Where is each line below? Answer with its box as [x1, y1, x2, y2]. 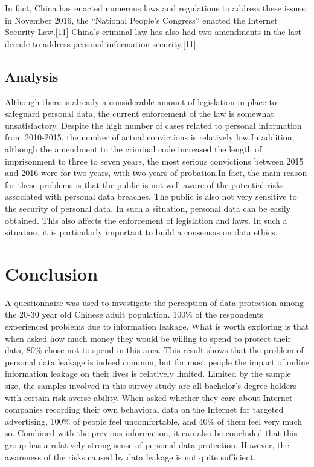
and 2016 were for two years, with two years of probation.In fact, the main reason [5, 166, 307, 179]
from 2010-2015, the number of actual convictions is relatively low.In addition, [5, 131, 295, 143]
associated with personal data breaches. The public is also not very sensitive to [5, 190, 297, 203]
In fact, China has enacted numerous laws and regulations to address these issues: [5, 2, 307, 14]
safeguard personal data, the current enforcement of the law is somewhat [5, 107, 274, 120]
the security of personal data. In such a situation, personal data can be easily [5, 201, 291, 214]
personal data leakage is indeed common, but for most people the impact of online [5, 355, 309, 368]
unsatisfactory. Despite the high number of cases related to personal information [5, 119, 302, 131]
